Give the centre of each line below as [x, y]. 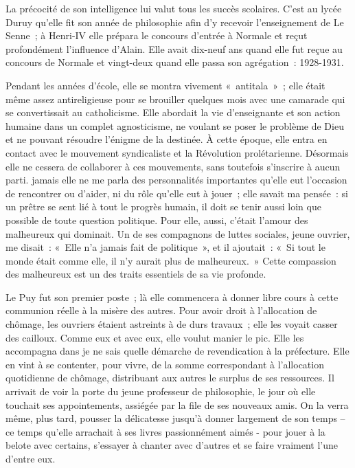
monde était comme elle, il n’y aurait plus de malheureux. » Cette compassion [171, 260]
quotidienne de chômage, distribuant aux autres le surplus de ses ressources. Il [170, 378]
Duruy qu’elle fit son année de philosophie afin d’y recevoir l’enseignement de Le [175, 22]
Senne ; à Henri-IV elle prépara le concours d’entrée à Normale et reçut [157, 35]
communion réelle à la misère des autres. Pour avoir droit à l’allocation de [161, 310]
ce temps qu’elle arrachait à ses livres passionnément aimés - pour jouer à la [165, 431]
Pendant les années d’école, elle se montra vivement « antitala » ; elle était [165, 85]
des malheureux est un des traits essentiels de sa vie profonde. [136, 274]
